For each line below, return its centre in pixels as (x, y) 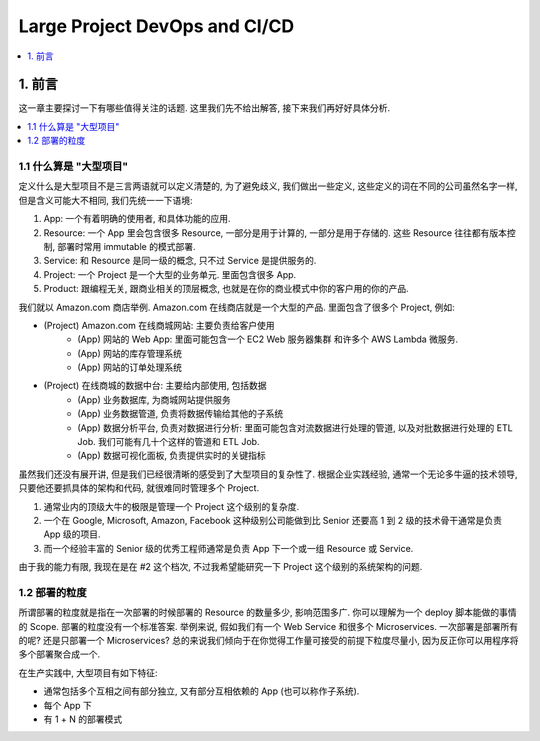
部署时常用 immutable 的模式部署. (126, 246)
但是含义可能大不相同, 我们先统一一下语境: (106, 200)
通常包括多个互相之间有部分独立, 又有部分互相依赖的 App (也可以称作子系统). (201, 691)
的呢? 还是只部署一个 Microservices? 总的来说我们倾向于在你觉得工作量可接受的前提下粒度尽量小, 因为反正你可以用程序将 (268, 641)
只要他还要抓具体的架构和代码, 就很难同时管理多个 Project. (139, 488)
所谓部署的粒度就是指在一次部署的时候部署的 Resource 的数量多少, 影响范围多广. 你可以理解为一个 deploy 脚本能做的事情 (267, 612)
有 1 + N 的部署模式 (83, 719)
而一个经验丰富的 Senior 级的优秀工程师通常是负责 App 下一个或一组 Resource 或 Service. (228, 548)
